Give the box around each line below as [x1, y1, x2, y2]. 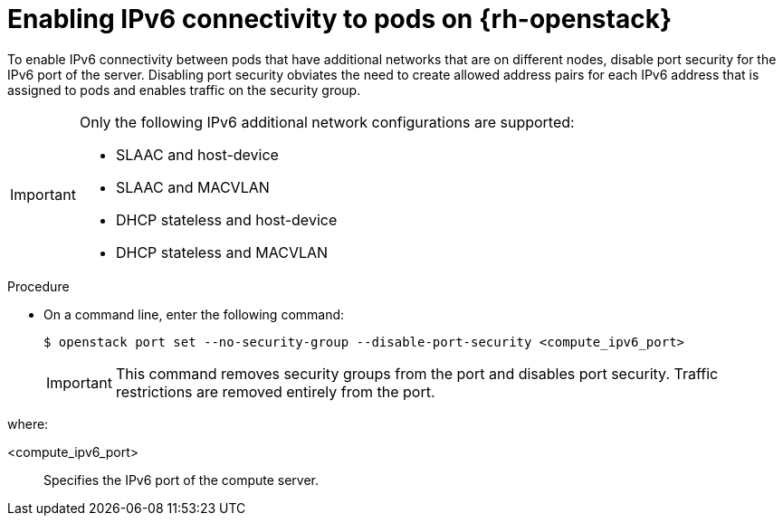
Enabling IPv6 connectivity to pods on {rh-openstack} [7, 4, 673, 34]
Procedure [7, 278, 70, 294]
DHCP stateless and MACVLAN [115, 242, 329, 261]
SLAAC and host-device [115, 145, 279, 164]
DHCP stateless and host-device [115, 210, 338, 229]
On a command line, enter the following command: [43, 306, 345, 322]
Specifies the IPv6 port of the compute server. [43, 471, 320, 488]
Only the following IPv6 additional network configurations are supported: [79, 112, 575, 131]
